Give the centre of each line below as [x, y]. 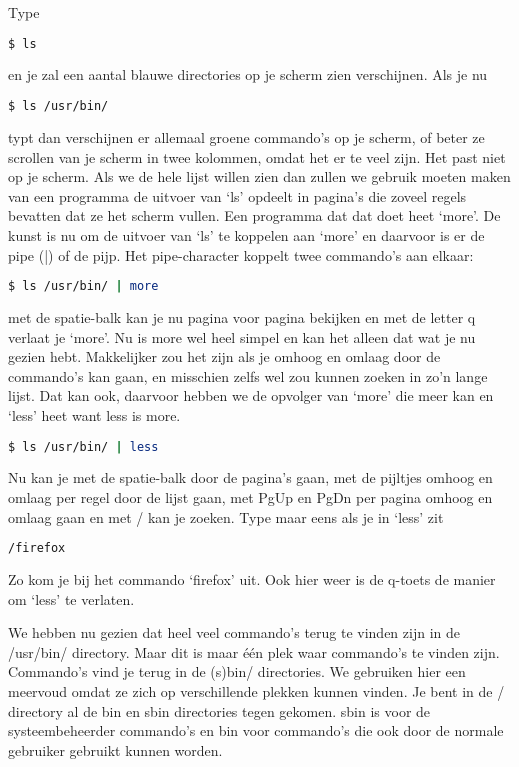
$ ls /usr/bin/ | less [83, 446]
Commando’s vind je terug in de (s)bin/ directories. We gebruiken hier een [237, 671]
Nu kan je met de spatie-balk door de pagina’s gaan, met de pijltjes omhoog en [250, 477]
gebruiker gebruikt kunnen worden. [115, 749]
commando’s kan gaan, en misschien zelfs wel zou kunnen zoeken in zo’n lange [248, 375]
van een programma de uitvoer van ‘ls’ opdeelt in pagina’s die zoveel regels [237, 195]
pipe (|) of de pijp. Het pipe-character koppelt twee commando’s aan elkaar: [241, 254]
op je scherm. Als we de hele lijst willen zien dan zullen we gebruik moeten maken [259, 176]
